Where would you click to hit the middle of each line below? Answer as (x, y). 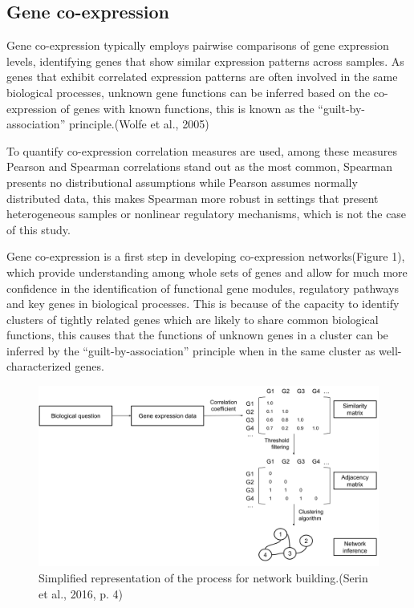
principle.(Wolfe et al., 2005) (139, 124)
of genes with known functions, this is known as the (187, 108)
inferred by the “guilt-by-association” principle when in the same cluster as (191, 350)
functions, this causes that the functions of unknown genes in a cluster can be (197, 335)
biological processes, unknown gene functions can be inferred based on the (189, 92)
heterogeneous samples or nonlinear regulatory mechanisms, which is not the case (207, 214)
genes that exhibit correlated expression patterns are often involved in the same (202, 77)
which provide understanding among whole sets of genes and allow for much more (207, 272)
